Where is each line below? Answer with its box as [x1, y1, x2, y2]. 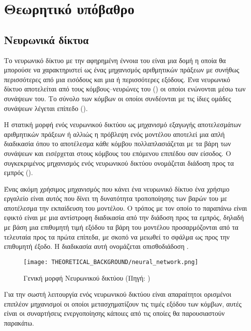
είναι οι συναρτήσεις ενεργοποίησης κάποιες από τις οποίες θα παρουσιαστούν [4, 308, 225, 318]
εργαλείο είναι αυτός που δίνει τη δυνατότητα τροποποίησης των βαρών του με [4, 193, 227, 203]
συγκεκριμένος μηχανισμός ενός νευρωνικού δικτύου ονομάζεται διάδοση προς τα [4, 157, 234, 168]
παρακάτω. [4, 317, 34, 328]
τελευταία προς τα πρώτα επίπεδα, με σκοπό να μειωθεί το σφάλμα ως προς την [4, 231, 230, 242]
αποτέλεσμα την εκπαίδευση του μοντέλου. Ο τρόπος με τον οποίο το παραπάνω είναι [4, 202, 247, 213]
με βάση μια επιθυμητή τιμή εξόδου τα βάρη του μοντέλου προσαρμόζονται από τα [4, 222, 239, 232]
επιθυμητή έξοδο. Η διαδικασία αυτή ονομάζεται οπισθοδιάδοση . [4, 241, 189, 251]
